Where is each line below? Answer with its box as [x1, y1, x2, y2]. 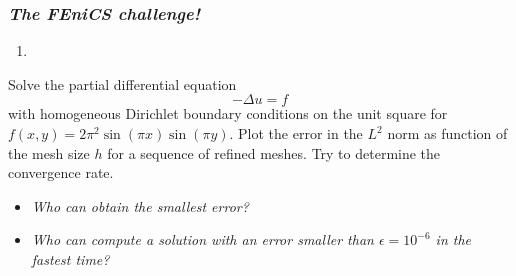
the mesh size [8, 142, 90, 163]
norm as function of [387, 123, 508, 143]
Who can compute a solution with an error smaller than [31, 229, 374, 250]
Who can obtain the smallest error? [31, 195, 249, 216]
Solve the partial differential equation [8, 73, 237, 94]
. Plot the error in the [229, 123, 363, 143]
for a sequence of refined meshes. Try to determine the [107, 142, 441, 163]
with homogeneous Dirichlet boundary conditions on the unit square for [8, 103, 448, 124]
